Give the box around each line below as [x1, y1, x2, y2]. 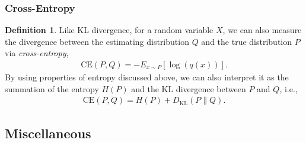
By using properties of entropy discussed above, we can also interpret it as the [5, 71, 289, 83]
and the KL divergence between [131, 82, 246, 95]
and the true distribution [201, 35, 292, 47]
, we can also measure [222, 24, 302, 36]
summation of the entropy [5, 82, 99, 95]
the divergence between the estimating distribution [5, 35, 189, 47]
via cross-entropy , [5, 47, 69, 59]
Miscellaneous [5, 123, 91, 142]
